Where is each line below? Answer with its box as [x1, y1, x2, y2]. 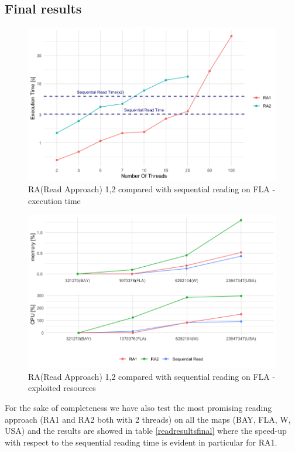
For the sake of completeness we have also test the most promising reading [5, 402, 272, 414]
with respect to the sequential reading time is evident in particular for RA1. [5, 436, 277, 448]
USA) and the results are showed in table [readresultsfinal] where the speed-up [5, 424, 287, 437]
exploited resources [28, 382, 96, 394]
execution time [28, 195, 81, 207]
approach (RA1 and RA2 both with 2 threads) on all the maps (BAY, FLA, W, [5, 413, 291, 425]
